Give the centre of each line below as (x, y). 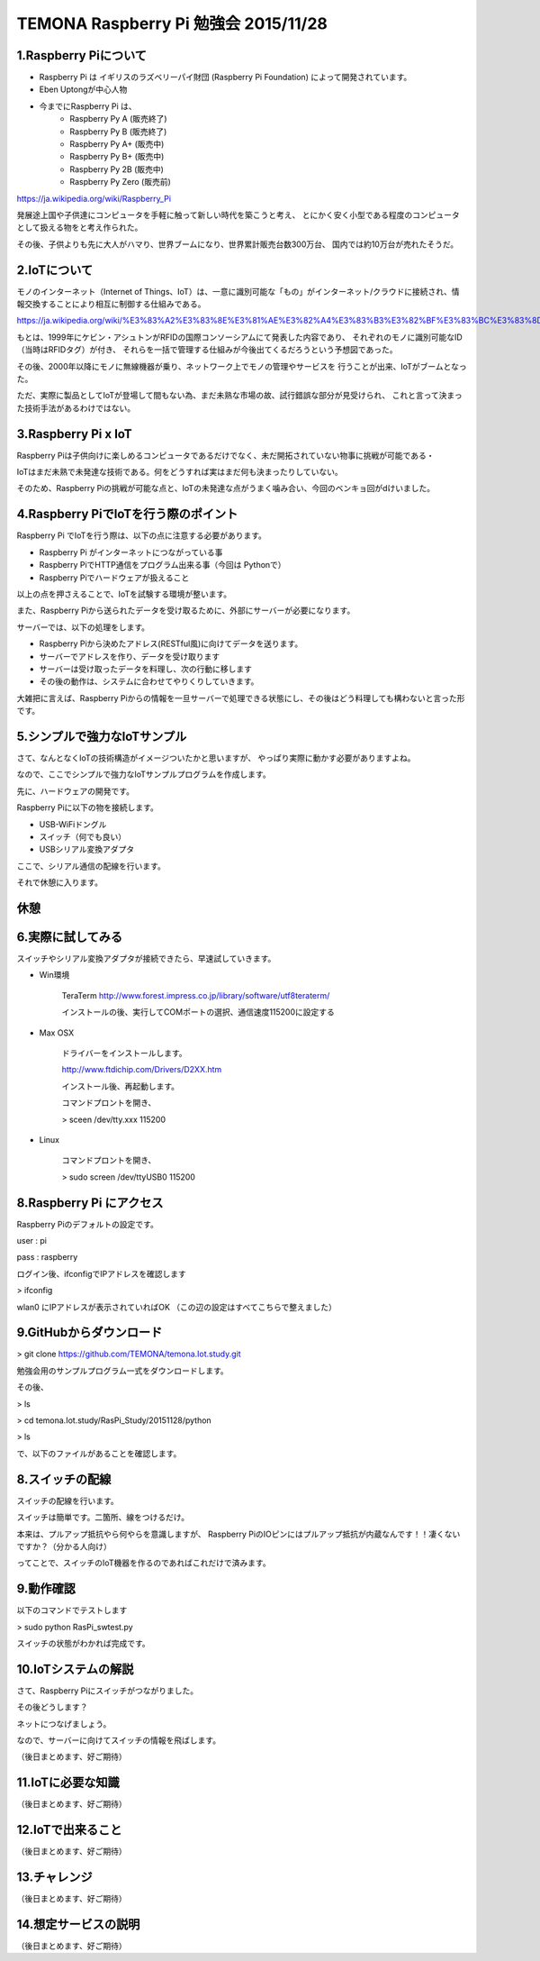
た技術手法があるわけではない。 (76, 408)
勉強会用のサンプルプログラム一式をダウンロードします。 (122, 1371)
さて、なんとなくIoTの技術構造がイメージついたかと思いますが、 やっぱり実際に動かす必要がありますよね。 (216, 758)
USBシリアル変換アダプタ (87, 849)
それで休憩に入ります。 (60, 882)
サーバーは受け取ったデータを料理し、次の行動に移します (145, 669)
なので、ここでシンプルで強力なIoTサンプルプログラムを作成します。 (144, 774)
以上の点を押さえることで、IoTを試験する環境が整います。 (124, 594)
